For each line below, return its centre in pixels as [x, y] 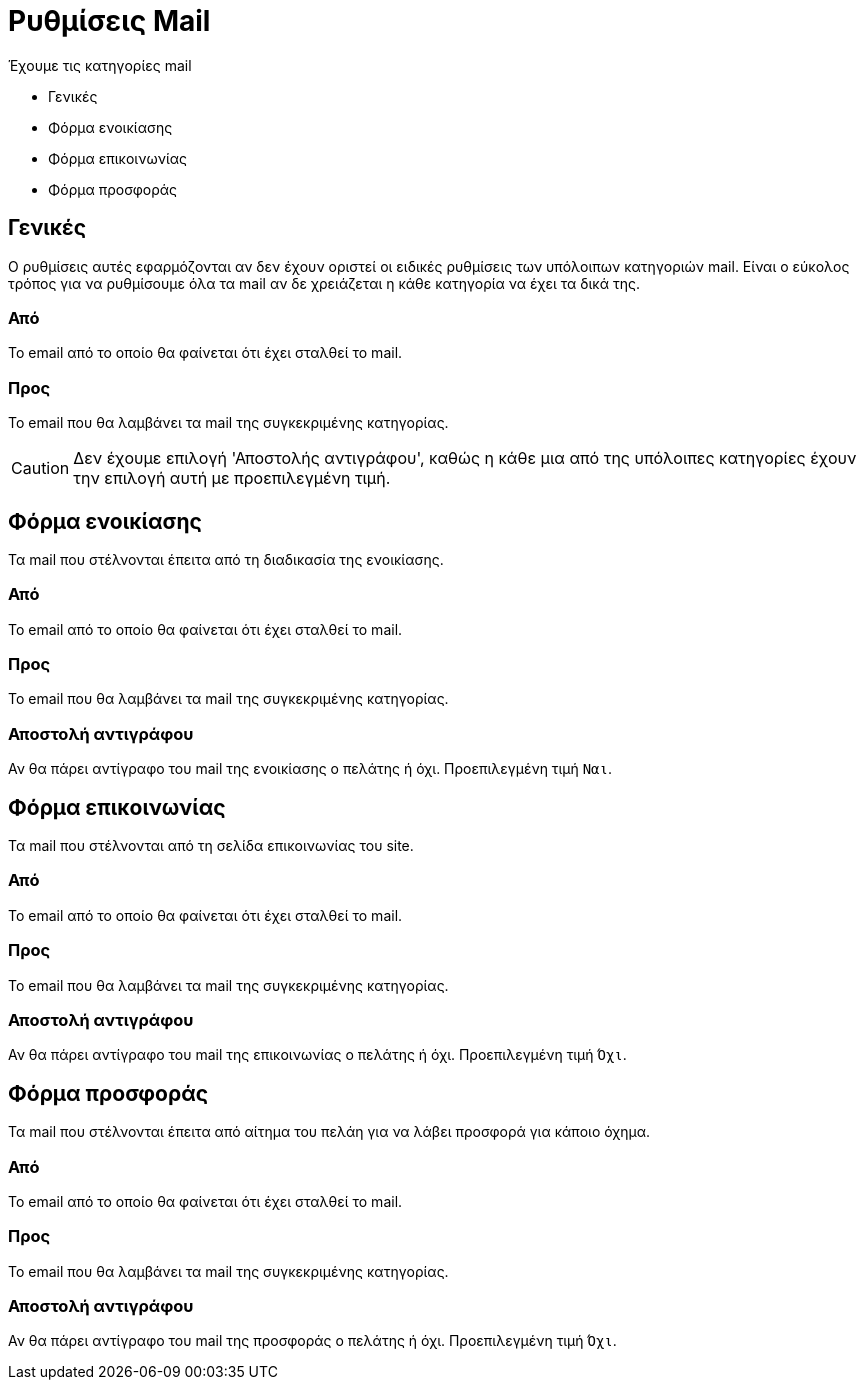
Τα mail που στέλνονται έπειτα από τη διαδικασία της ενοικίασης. [226, 559]
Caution [40, 468]
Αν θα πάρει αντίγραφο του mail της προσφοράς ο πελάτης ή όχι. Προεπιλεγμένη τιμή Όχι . [312, 1341]
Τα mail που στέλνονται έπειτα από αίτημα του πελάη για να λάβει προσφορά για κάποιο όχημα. [329, 1132]
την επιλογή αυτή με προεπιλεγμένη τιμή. [232, 478]
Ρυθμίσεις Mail [109, 21]
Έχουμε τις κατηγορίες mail [100, 65]
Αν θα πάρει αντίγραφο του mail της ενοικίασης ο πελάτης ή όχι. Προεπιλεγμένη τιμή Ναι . [310, 769]
